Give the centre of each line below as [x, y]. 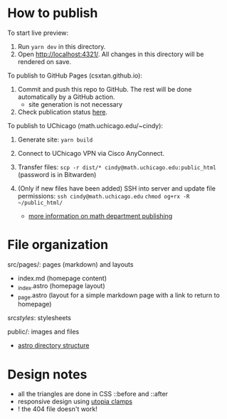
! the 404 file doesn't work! [57, 409]
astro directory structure [53, 346]
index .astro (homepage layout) [61, 286]
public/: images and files [43, 332]
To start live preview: [38, 33]
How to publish [53, 13]
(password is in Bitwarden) [57, 174]
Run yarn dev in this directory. [62, 46]
